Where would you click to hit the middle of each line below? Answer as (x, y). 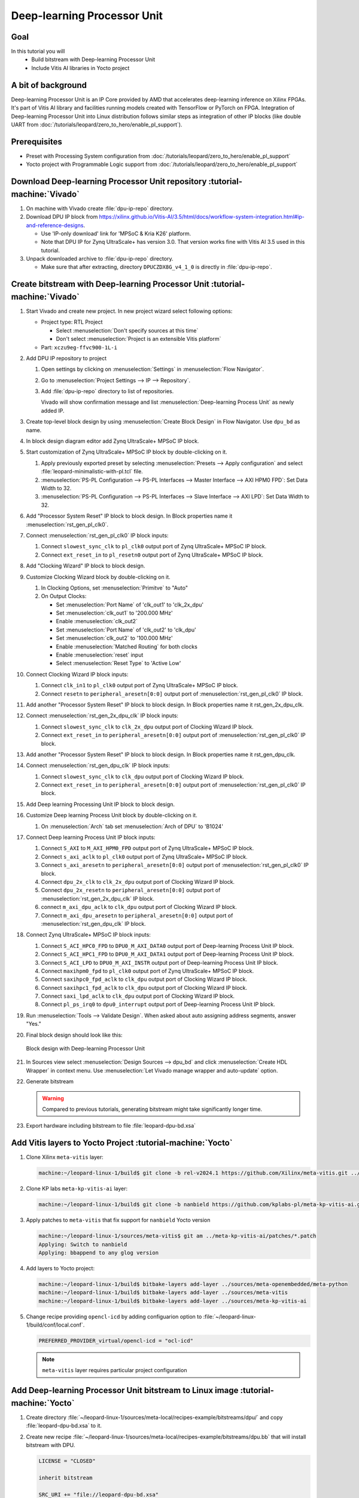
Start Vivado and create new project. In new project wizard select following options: (129, 311)
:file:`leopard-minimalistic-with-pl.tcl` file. (92, 472)
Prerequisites (36, 142)
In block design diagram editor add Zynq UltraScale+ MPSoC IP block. (112, 441)
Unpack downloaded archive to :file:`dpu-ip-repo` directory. (100, 259)
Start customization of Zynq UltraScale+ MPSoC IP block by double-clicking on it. (127, 452)
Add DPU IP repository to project (66, 358)
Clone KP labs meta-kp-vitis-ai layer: (77, 1189)
